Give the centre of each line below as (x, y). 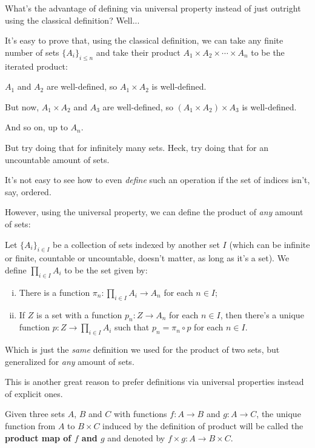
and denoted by (136, 437)
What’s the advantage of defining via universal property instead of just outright (153, 8)
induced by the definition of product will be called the (203, 426)
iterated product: (36, 66)
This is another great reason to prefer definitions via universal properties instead (154, 382)
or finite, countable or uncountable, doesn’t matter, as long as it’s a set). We (147, 258)
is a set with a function (79, 314)
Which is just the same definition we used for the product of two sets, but (142, 349)
